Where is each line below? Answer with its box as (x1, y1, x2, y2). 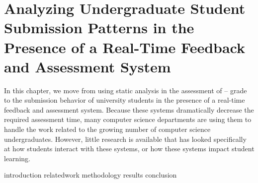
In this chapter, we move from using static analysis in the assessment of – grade (4, 85, 247, 95)
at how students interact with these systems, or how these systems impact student (4, 143, 255, 154)
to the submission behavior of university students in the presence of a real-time (4, 95, 245, 105)
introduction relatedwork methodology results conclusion (4, 170, 177, 180)
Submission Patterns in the (4, 17, 194, 38)
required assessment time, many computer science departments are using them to (4, 114, 252, 124)
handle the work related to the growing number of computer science (4, 124, 211, 134)
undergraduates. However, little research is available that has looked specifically (4, 133, 247, 144)
